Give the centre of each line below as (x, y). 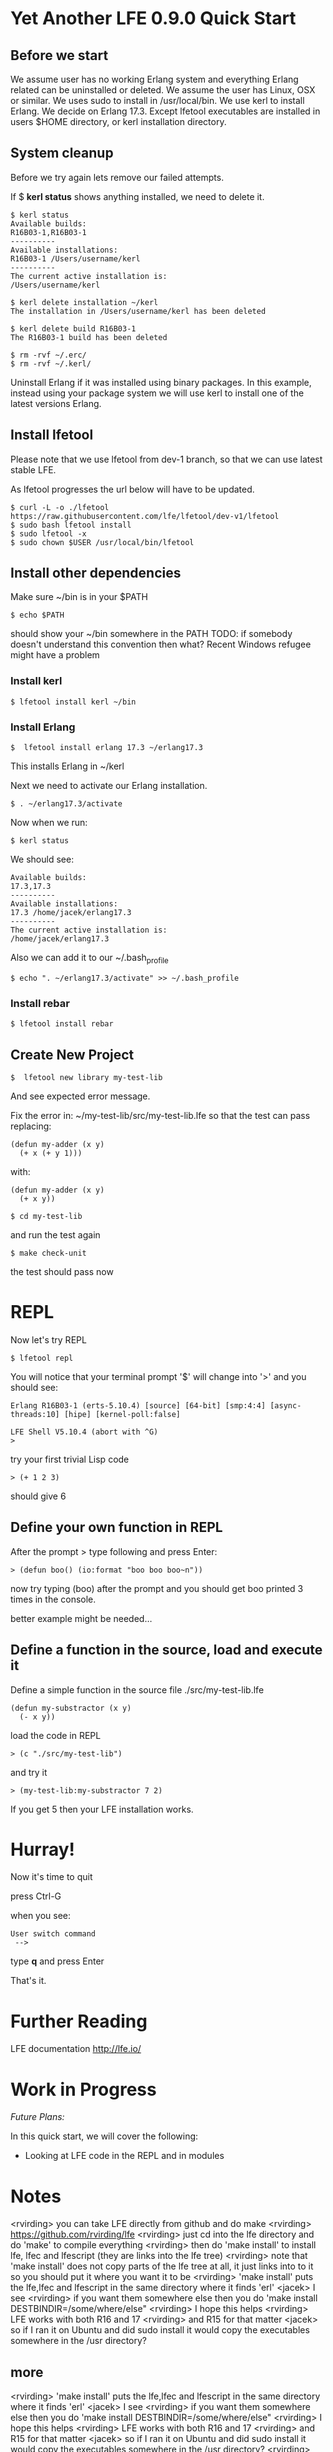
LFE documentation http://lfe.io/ (76, 2049)
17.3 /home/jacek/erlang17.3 (71, 913)
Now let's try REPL (48, 1339)
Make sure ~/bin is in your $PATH (79, 597)
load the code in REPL (56, 1735)
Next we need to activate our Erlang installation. (109, 786)
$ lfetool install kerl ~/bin (73, 702)
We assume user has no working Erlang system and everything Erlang (154, 79)
